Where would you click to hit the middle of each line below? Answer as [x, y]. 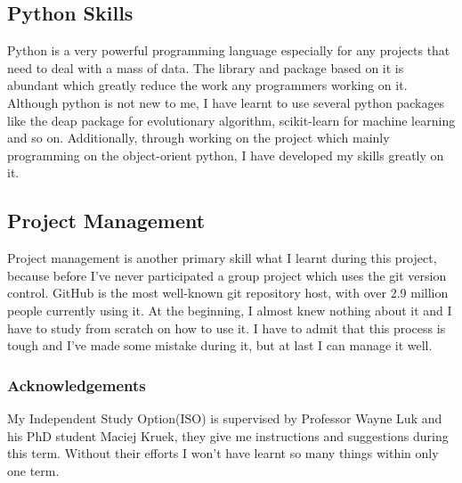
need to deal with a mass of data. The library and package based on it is [206, 67]
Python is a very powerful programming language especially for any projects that [229, 50]
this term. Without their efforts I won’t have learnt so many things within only [223, 453]
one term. [33, 470]
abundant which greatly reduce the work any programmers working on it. [207, 85]
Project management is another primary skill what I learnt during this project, [222, 258]
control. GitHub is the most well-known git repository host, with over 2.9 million [228, 293]
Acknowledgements [77, 385]
